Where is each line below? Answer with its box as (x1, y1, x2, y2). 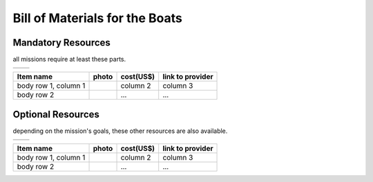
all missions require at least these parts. (12, 55, 126, 64)
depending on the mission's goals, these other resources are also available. (12, 127, 228, 135)
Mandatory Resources (12, 37, 111, 48)
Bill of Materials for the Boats (12, 10, 182, 26)
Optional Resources (12, 108, 100, 120)
